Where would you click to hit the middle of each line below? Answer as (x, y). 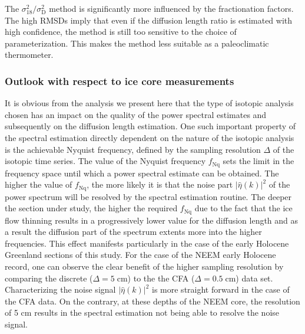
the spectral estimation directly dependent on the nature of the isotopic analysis (150, 137)
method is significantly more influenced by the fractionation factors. (171, 8)
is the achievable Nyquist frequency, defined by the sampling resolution (133, 149)
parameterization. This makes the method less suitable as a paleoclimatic (137, 43)
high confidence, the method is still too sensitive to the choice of (121, 32)
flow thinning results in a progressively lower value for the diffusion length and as (152, 220)
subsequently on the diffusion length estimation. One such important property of (150, 126)
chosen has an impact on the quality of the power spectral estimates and (136, 114)
